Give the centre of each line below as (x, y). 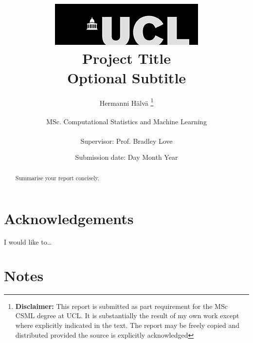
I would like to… (28, 242)
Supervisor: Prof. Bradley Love (126, 141)
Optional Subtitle (126, 77)
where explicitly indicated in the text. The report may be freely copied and (127, 325)
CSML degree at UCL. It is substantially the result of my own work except (127, 315)
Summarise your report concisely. (57, 178)
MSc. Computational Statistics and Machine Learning (126, 122)
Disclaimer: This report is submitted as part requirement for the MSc (121, 306)
